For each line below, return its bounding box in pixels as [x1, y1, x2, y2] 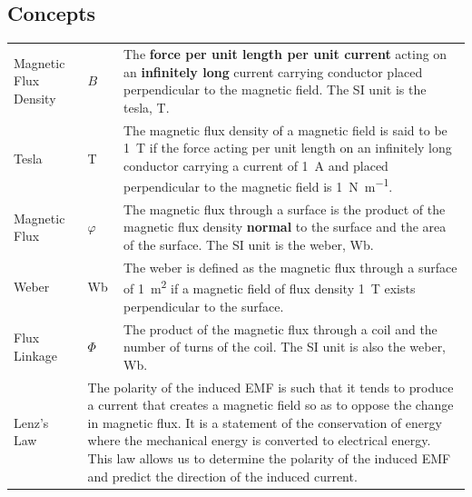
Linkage [14, 345, 58, 364]
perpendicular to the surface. [123, 296, 284, 315]
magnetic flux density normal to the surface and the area [123, 217, 447, 236]
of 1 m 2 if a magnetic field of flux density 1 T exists [123, 276, 416, 298]
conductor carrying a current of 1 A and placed [123, 155, 388, 174]
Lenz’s [14, 413, 49, 432]
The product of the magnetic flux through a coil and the [123, 319, 438, 338]
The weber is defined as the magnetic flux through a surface [123, 257, 457, 276]
